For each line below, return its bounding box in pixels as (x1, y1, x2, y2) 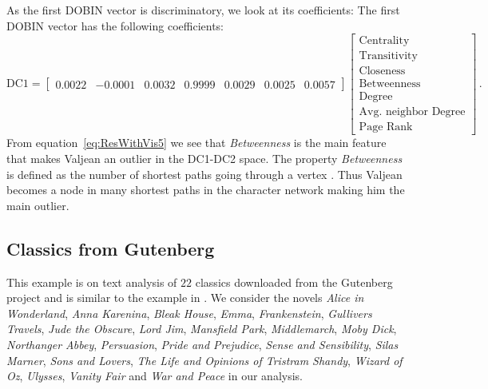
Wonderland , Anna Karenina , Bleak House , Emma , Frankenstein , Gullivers (6, 304, 372, 321)
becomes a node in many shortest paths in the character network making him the (6, 181, 405, 198)
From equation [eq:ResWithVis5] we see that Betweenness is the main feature (6, 134, 387, 151)
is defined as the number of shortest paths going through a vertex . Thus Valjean (6, 165, 403, 182)
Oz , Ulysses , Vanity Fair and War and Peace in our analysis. (6, 367, 304, 384)
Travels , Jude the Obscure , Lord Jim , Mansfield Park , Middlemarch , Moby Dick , (6, 320, 397, 337)
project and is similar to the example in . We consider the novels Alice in (6, 289, 364, 306)
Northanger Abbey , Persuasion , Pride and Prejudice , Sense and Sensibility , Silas (6, 335, 399, 352)
